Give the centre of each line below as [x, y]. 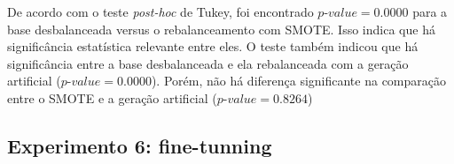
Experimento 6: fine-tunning [140, 145]
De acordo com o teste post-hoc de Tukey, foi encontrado [160, 11]
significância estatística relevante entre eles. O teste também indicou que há [213, 46]
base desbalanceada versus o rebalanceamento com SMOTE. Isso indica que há [221, 29]
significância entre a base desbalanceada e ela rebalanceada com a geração [208, 63]
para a [430, 11]
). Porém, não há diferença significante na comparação [298, 81]
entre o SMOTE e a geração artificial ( [112, 97]
